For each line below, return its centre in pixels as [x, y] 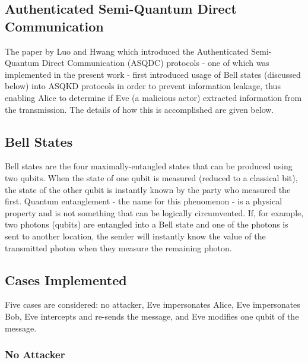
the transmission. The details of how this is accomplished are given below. [139, 109]
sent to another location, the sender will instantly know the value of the [135, 236]
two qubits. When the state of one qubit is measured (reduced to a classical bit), [151, 177]
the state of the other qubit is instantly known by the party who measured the [148, 189]
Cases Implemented [66, 280]
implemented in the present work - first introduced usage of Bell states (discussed [153, 74]
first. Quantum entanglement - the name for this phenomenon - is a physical [144, 201]
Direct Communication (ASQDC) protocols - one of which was [155, 63]
